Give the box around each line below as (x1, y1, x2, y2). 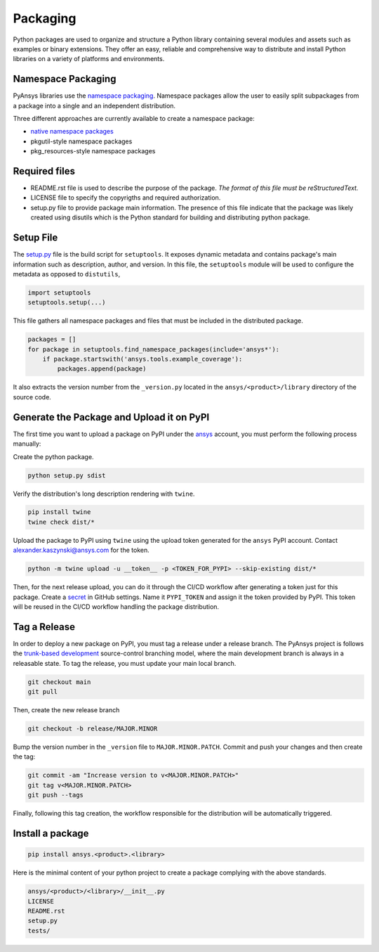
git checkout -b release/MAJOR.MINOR (27, 725, 158, 733)
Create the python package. (13, 452, 94, 461)
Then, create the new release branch (13, 706, 120, 714)
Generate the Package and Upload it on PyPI (13, 411, 210, 423)
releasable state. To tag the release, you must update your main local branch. (13, 659, 237, 667)
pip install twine (27, 508, 91, 516)
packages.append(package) (57, 365, 147, 373)
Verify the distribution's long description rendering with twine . (13, 489, 195, 498)
